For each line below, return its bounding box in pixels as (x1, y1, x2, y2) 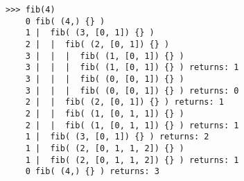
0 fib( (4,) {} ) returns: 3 (25, 166, 159, 177)
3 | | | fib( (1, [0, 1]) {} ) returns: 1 (25, 62, 239, 73)
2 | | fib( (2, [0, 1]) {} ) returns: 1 (25, 97, 224, 107)
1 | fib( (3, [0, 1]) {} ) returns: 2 (25, 132, 209, 142)
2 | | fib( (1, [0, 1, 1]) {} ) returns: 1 (25, 120, 239, 130)
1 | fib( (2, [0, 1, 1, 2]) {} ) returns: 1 (25, 155, 239, 165)
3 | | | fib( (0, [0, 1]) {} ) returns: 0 (25, 85, 239, 96)
